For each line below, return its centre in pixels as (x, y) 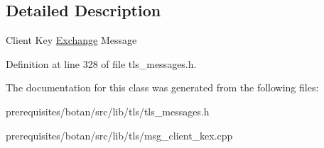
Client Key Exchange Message (71, 40)
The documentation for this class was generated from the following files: (162, 87)
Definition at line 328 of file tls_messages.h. (101, 63)
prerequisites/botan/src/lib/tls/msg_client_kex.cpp (119, 135)
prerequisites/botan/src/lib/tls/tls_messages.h (108, 111)
